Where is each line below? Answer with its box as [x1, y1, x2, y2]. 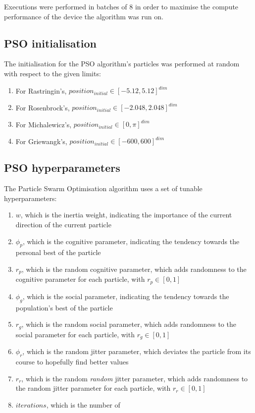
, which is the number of [46, 399, 120, 410]
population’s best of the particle [15, 302, 113, 312]
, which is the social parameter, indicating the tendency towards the [22, 291, 229, 301]
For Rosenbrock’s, [15, 102, 70, 112]
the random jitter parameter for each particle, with [15, 383, 171, 393]
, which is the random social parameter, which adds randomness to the [21, 319, 236, 329]
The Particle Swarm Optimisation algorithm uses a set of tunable [4, 183, 203, 194]
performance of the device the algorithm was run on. [4, 11, 163, 21]
